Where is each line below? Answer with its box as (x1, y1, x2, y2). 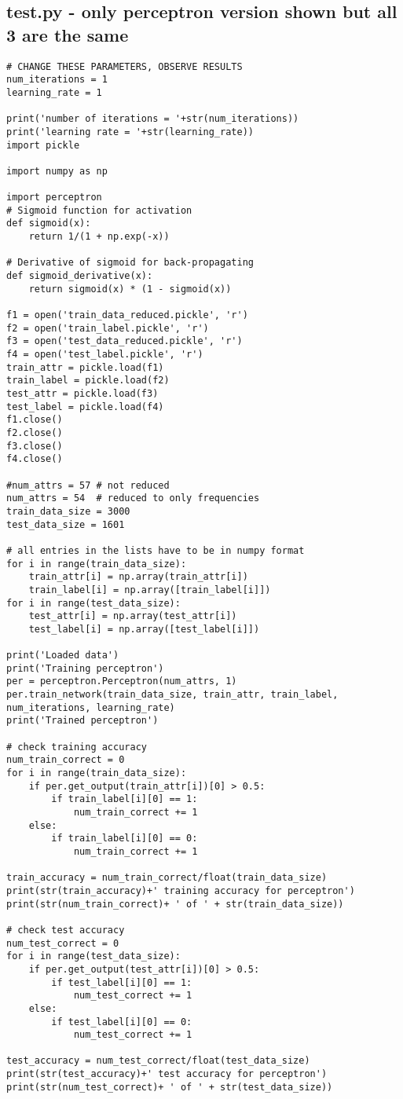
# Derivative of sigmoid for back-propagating (6, 257, 254, 269)
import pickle (6, 139, 80, 151)
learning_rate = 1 (6, 86, 102, 98)
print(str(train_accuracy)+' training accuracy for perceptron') (6, 885, 355, 896)
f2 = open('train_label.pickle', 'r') (6, 322, 209, 334)
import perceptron (6, 192, 102, 203)
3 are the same (6, 22, 129, 46)
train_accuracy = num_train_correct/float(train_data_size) (6, 872, 328, 884)
